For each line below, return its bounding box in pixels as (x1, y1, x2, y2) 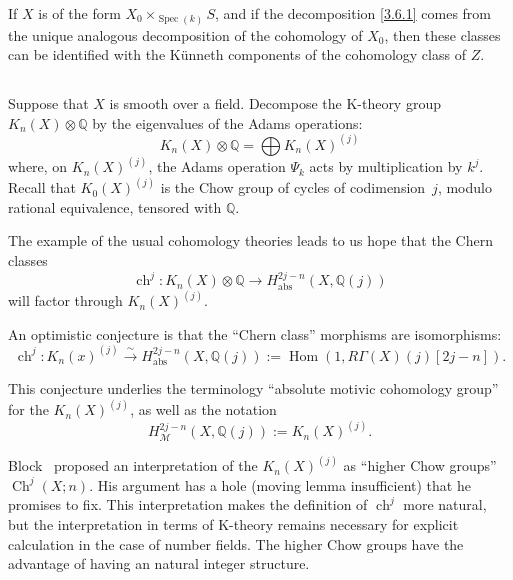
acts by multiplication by (309, 156, 463, 177)
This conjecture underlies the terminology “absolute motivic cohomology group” (8, 378, 499, 399)
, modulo (437, 177, 492, 198)
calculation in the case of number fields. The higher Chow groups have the (8, 533, 464, 554)
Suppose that (8, 93, 89, 114)
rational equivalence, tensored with (8, 196, 222, 217)
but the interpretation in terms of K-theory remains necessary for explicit (8, 513, 459, 534)
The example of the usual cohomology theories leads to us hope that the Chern (8, 230, 493, 251)
